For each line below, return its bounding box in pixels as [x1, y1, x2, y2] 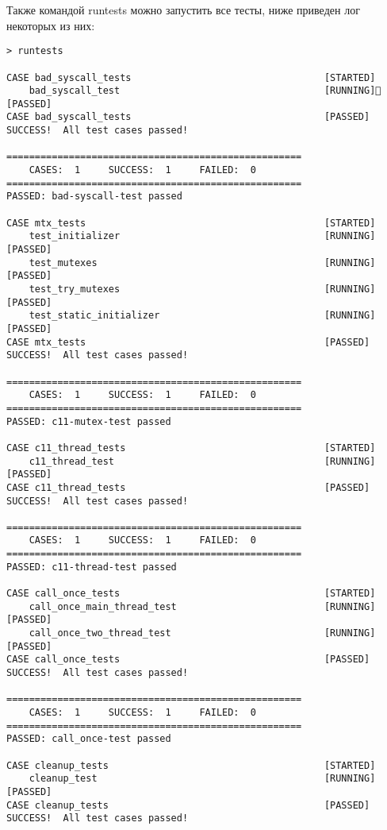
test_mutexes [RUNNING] [29, 257, 376, 268]
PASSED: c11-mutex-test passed [6, 415, 171, 427]
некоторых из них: [6, 17, 95, 33]
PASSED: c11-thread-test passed [6, 561, 177, 573]
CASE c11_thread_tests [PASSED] [6, 481, 370, 493]
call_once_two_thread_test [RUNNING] [29, 627, 376, 639]
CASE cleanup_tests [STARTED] [6, 759, 376, 771]
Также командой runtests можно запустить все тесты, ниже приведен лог [6, 2, 360, 17]
